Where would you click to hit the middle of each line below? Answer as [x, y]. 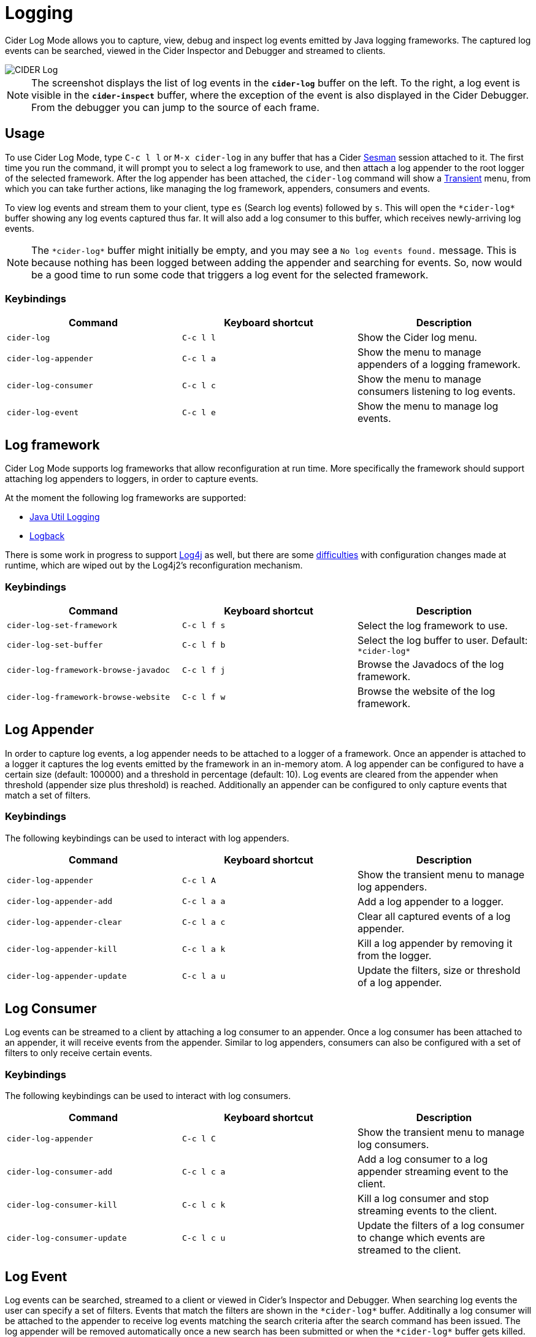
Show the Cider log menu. [417, 338]
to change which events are [421, 1238]
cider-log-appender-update [67, 976]
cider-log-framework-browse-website [89, 697]
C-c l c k [204, 1205]
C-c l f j [204, 670]
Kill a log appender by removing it [435, 943]
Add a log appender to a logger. [431, 901]
